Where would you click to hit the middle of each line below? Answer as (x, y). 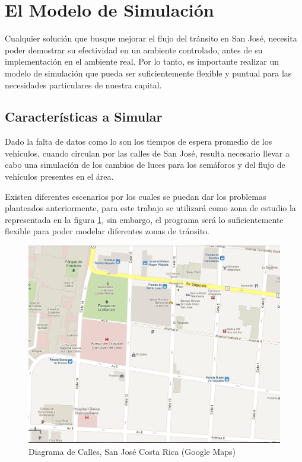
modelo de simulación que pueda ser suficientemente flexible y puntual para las (148, 73)
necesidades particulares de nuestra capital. (83, 85)
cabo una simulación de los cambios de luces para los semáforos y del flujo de (145, 165)
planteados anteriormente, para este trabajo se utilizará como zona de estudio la (150, 208)
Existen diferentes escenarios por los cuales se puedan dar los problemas (136, 196)
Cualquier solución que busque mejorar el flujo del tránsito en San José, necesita (151, 38)
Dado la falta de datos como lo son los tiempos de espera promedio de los (139, 141)
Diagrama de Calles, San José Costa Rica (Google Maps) (132, 451)
